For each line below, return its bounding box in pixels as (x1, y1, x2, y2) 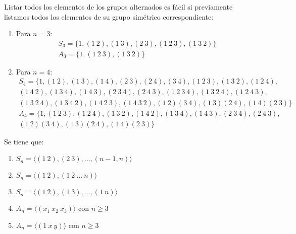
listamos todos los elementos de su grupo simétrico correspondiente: (4, 11, 214, 22)
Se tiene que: (4, 136, 44, 146)
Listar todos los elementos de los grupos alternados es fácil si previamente (4, 2, 233, 12)
